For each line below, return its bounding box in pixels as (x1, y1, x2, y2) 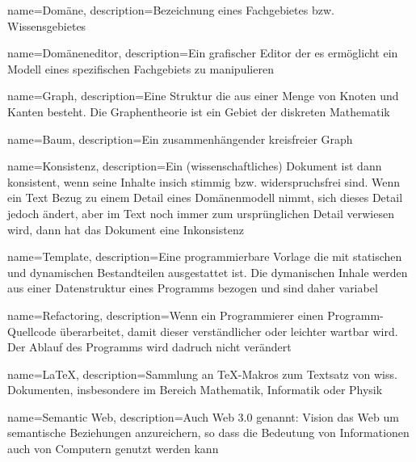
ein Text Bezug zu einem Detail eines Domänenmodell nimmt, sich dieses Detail (7, 189, 403, 206)
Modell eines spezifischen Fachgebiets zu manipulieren (7, 60, 274, 77)
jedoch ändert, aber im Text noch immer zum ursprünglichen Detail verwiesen (7, 204, 394, 221)
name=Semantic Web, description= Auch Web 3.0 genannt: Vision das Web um (7, 408, 399, 425)
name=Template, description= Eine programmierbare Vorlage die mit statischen (7, 248, 402, 265)
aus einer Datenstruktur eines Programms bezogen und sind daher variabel (7, 279, 378, 296)
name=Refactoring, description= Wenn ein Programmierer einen (7, 306, 324, 323)
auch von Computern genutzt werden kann (7, 440, 219, 457)
